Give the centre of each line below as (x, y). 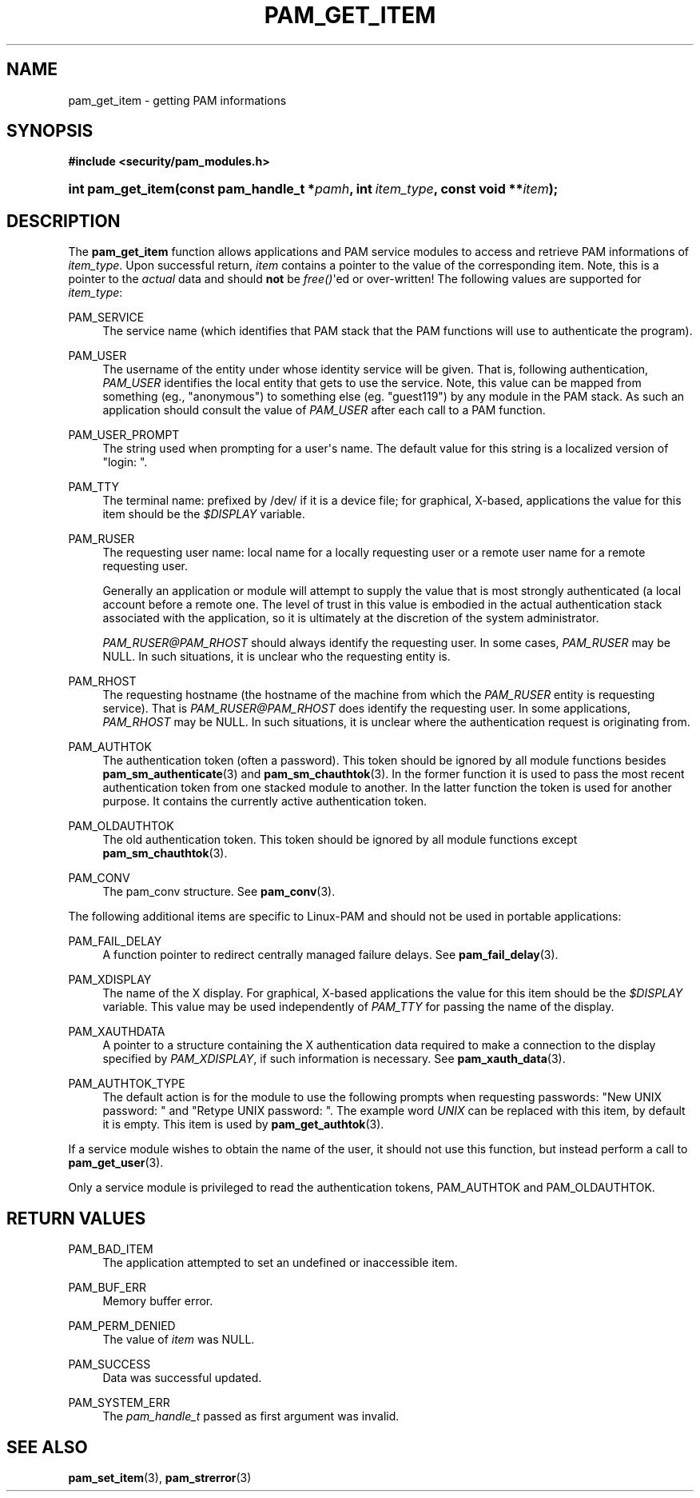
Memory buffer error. (158, 1301)
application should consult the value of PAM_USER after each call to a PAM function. (324, 410)
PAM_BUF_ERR (107, 1288)
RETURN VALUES (76, 1218)
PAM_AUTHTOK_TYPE (127, 1084)
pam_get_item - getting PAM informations (177, 100)
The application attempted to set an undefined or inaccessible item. (280, 1263)
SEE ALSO (47, 1447)
